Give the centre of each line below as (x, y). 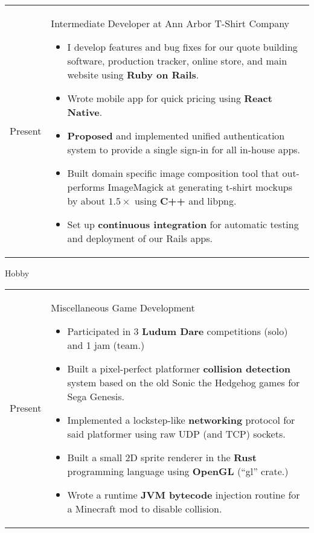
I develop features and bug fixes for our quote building (182, 47)
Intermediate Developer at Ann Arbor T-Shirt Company (170, 23)
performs (86, 187)
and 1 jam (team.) (106, 345)
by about (86, 201)
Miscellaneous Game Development (123, 307)
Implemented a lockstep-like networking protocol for (181, 420)
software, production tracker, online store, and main (177, 61)
